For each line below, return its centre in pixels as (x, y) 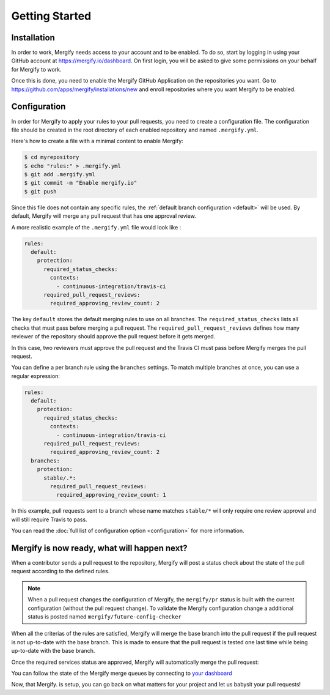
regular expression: (36, 376)
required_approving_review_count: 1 (111, 495)
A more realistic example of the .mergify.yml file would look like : (96, 227)
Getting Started (51, 16)
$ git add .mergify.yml (60, 175)
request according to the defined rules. (61, 571)
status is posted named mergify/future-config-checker (105, 616)
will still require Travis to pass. (50, 519)
